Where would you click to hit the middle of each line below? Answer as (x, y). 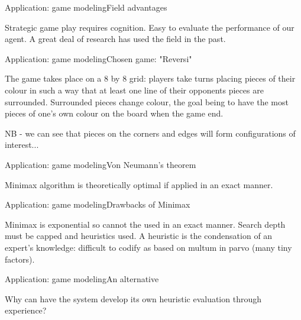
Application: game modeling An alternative (82, 279)
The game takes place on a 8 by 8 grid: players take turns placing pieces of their (150, 78)
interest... (22, 145)
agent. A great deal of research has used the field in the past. (115, 39)
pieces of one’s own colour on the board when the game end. (114, 113)
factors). (20, 259)
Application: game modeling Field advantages (86, 7)
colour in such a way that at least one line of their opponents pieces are (134, 90)
